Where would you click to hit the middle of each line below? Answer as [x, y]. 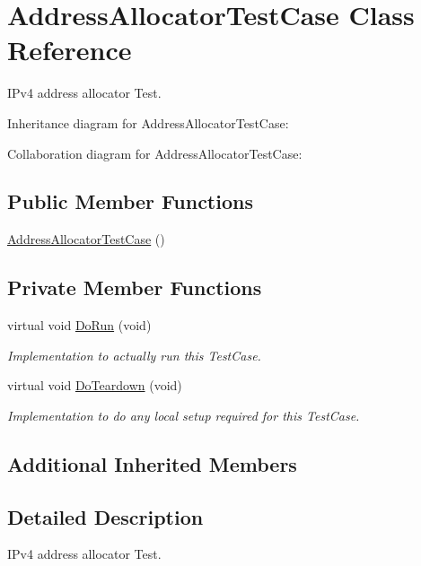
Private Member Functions [135, 287]
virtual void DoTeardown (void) [95, 385]
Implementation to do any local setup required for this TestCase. [184, 415]
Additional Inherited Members [152, 463]
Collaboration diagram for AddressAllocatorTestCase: [155, 153]
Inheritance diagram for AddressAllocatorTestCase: [148, 122]
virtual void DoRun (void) [79, 325]
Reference [70, 50]
